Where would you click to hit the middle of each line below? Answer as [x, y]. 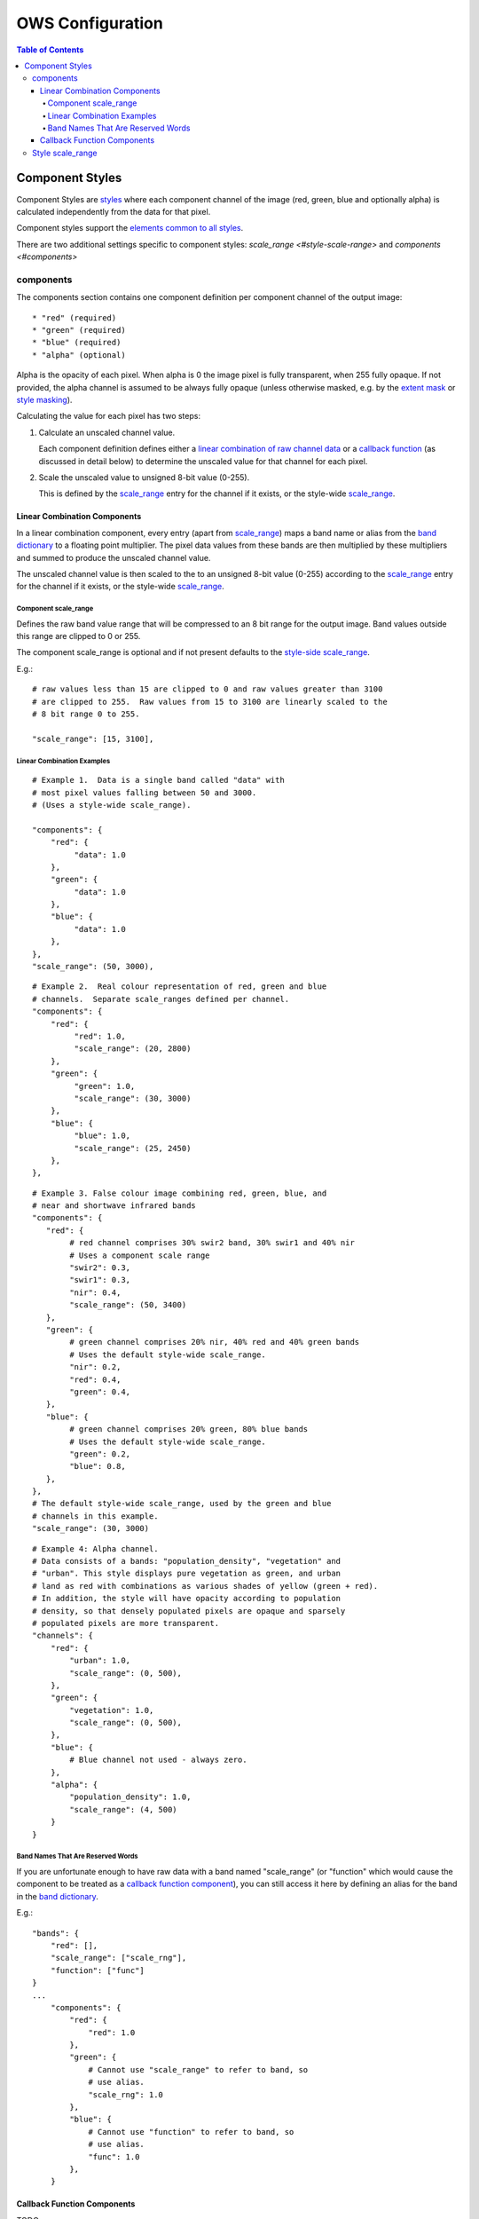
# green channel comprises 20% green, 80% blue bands [189, 1429]
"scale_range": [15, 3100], [93, 738]
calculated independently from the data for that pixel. [114, 211]
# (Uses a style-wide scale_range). [112, 805]
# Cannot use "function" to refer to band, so [191, 2132]
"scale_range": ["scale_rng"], [118, 1958]
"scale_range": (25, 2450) [133, 1148]
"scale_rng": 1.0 [126, 2094]
